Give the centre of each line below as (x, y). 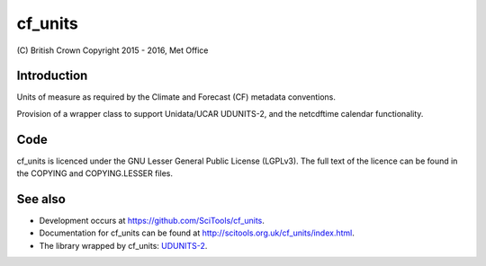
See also (41, 199)
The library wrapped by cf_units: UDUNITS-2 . (123, 245)
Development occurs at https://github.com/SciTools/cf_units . (152, 221)
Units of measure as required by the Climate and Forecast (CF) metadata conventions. (176, 97)
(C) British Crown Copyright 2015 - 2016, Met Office (112, 50)
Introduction (52, 76)
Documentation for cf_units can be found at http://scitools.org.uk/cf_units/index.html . (197, 233)
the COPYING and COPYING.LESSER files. (95, 173)
